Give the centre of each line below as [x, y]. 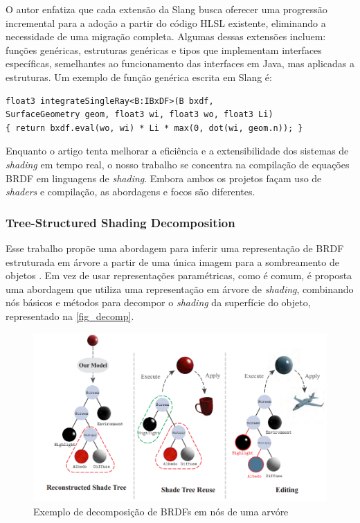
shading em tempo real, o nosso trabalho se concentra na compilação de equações [178, 164]
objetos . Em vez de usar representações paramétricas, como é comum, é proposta [179, 275]
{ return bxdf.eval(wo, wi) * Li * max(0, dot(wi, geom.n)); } [154, 128]
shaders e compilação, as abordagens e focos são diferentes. [130, 192]
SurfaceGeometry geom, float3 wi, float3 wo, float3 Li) [139, 115]
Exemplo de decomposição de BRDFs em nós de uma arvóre [161, 511]
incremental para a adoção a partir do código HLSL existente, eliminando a [166, 23]
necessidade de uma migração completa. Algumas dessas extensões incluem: [166, 36]
